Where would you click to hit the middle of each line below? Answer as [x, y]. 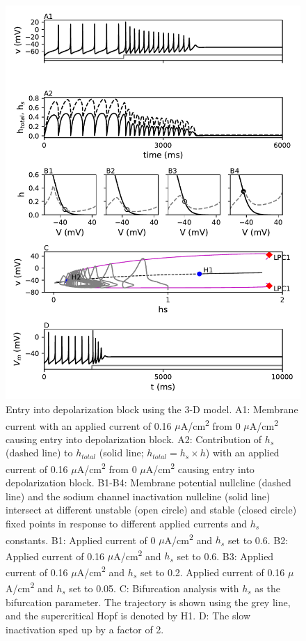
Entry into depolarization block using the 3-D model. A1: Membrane [152, 409]
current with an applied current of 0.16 [89, 425]
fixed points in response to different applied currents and [126, 523]
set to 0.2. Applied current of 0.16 [212, 572]
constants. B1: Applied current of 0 [81, 540]
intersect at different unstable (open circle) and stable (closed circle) [151, 510]
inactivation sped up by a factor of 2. [85, 629]
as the [267, 588]
